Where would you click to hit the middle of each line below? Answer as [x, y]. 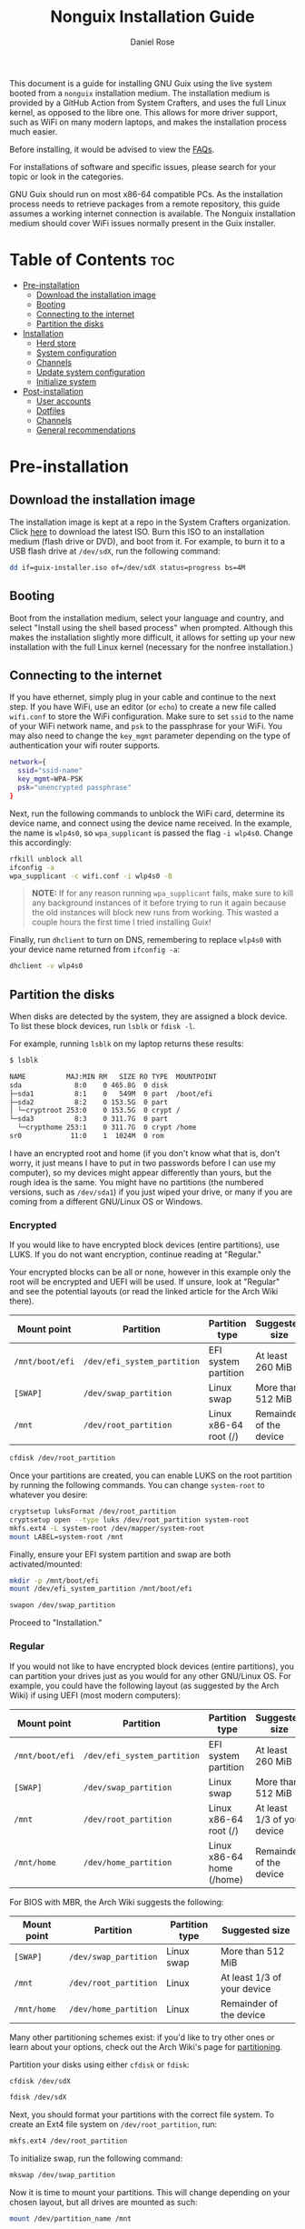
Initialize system [66, 381]
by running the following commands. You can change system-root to [137, 1485]
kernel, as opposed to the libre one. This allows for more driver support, [144, 112]
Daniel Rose [152, 42]
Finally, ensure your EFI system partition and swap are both [120, 1554]
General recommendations [86, 430]
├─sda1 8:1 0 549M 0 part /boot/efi [111, 1094]
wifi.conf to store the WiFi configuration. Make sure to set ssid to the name [152, 716]
